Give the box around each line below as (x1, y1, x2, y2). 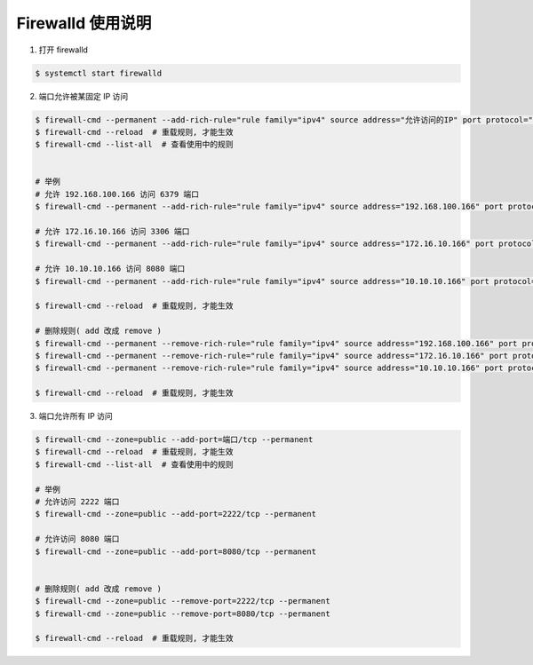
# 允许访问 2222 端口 (35, 497, 120, 507)
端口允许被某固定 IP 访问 (38, 91, 129, 101)
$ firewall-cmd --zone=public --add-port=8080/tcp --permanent (35, 546, 317, 557)
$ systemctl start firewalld (35, 67, 163, 78)
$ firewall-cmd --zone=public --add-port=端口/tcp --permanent (35, 435, 314, 445)
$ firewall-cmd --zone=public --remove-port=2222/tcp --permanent (35, 596, 330, 606)
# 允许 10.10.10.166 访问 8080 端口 (35, 264, 186, 274)
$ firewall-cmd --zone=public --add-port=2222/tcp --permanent (35, 509, 317, 519)
